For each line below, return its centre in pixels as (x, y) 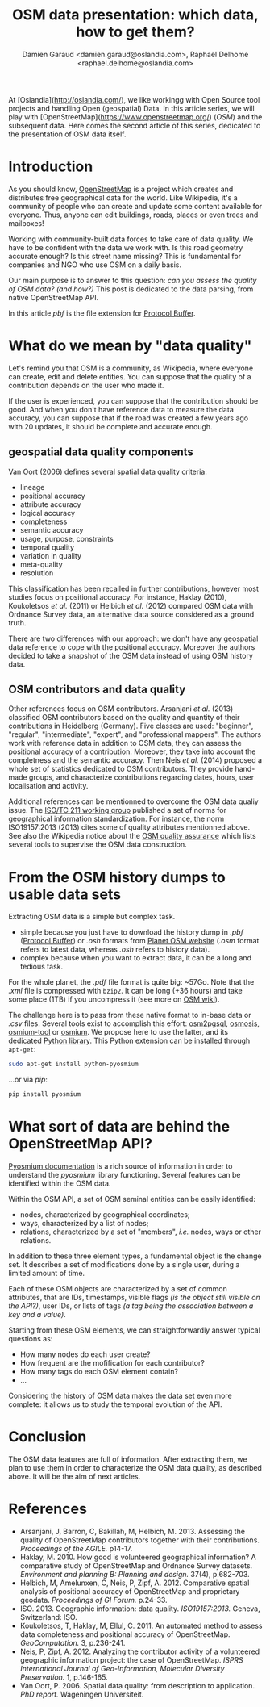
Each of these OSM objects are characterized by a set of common (118, 1289)
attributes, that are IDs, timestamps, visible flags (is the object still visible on (134, 1298)
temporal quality (47, 547)
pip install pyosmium (45, 1094)
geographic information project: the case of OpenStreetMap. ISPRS (131, 1659)
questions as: (31, 1339)
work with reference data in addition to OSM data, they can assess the (125, 743)
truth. (17, 622)
